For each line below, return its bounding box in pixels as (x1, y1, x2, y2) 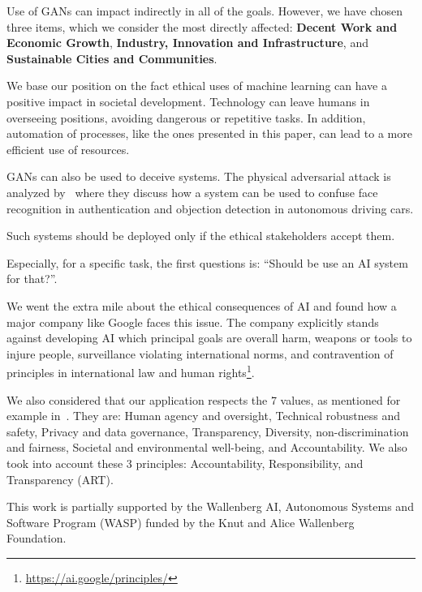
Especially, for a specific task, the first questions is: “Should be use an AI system (6, 254, 408, 271)
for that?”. (6, 270, 58, 287)
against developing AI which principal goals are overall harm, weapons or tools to (6, 329, 412, 346)
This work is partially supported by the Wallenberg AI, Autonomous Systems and (6, 498, 414, 515)
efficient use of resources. (6, 140, 130, 157)
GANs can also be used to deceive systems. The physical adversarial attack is (6, 168, 391, 185)
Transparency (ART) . (6, 470, 114, 487)
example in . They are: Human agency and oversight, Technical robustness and (6, 407, 400, 424)
